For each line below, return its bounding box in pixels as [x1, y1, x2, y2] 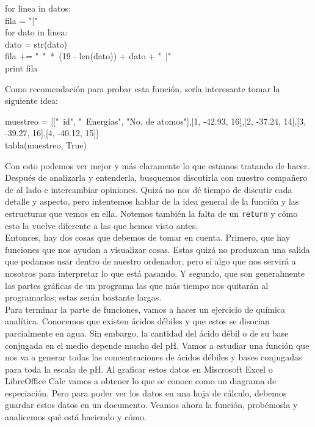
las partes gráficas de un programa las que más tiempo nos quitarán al [5, 279, 269, 291]
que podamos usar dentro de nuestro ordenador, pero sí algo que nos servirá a [5, 255, 296, 268]
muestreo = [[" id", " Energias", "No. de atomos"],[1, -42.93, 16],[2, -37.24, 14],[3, [5, 114, 306, 127]
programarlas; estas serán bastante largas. [5, 291, 162, 304]
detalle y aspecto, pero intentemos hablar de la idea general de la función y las [5, 195, 299, 208]
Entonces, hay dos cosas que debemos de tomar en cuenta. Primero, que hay [5, 231, 291, 244]
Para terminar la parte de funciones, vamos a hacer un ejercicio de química [5, 302, 286, 315]
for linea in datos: [5, 2, 71, 14]
